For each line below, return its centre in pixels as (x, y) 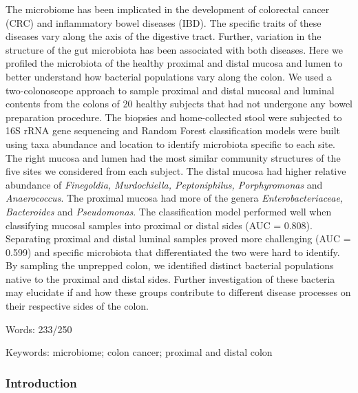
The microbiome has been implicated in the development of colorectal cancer (168, 9)
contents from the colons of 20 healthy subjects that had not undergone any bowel (179, 104)
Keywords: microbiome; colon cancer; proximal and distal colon (139, 352)
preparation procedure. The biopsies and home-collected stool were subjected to (174, 117)
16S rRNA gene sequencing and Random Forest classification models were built (173, 130)
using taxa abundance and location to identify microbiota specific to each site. (171, 144)
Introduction (41, 382)
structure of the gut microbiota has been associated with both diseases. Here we (174, 49)
